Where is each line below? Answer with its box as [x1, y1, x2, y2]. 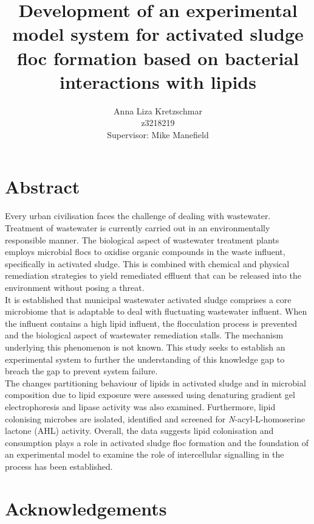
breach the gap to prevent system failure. [5, 365, 158, 377]
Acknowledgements [5, 495, 167, 520]
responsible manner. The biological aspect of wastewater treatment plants [5, 233, 279, 246]
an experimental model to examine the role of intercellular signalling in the [5, 448, 284, 461]
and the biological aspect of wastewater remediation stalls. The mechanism [5, 329, 284, 341]
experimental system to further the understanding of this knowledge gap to [5, 352, 285, 365]
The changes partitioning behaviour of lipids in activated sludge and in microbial [5, 376, 306, 389]
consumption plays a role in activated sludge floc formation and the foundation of [5, 436, 309, 449]
